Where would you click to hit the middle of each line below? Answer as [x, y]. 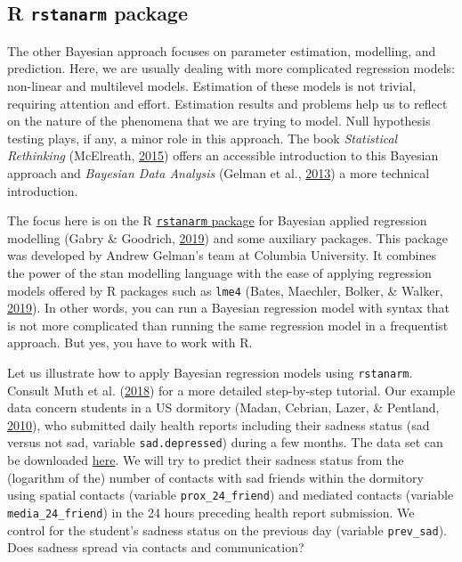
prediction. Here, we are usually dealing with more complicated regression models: [231, 68]
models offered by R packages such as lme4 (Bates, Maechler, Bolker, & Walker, [225, 290]
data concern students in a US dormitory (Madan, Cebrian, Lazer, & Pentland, [223, 407]
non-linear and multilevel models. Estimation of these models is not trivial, [212, 85]
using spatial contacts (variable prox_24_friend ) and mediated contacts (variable [231, 495]
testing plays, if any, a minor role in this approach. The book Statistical [203, 138]
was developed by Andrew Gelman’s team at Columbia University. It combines [222, 255]
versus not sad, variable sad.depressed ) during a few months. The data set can [225, 442]
